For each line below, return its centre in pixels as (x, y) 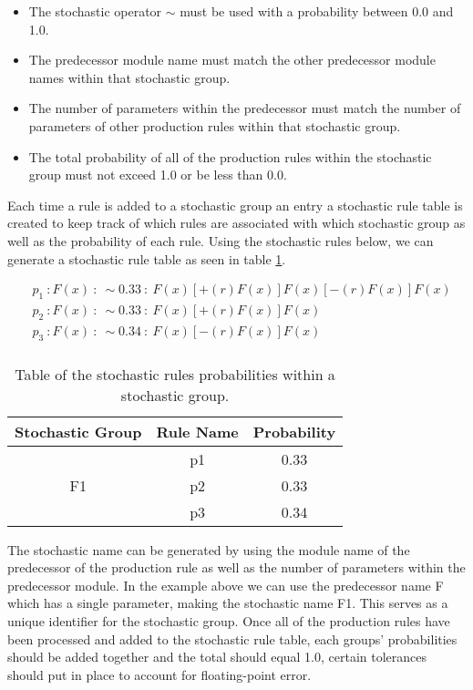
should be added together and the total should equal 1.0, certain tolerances (217, 657)
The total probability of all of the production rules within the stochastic (230, 156)
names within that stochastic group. (129, 77)
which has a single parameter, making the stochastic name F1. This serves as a (228, 603)
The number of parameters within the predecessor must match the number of (245, 108)
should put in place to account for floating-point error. (159, 674)
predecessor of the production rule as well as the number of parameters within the (236, 567)
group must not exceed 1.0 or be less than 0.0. (158, 175)
